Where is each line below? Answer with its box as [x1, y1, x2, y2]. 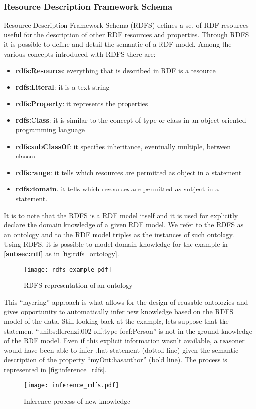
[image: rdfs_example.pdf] [24, 266, 112, 273]
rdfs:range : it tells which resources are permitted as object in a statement [15, 167, 242, 177]
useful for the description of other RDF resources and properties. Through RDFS [4, 29, 249, 39]
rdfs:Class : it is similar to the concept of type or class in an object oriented [15, 115, 246, 125]
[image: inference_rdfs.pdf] [24, 381, 119, 389]
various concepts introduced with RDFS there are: [4, 49, 156, 59]
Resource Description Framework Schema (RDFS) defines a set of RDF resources [4, 20, 249, 30]
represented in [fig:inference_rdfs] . [4, 364, 107, 374]
